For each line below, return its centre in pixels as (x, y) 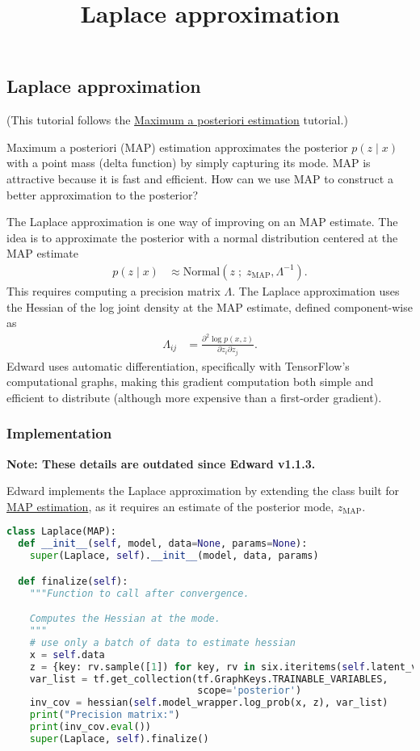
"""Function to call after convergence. (139, 593)
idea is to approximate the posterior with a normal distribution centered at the (202, 237)
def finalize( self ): (73, 581)
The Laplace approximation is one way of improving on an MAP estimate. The (202, 222)
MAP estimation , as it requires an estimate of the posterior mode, (170, 506)
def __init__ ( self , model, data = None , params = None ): (163, 544)
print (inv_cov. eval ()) (90, 727)
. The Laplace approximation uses (316, 290)
